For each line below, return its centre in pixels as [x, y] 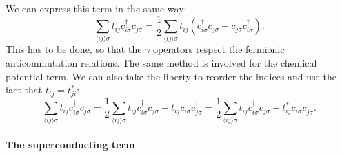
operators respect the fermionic [219, 49]
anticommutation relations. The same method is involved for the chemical [161, 62]
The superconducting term [70, 145]
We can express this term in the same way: [96, 8]
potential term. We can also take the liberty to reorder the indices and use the [171, 76]
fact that [24, 90]
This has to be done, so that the [74, 49]
